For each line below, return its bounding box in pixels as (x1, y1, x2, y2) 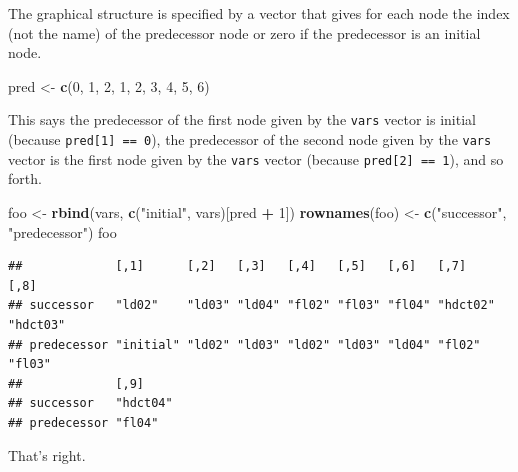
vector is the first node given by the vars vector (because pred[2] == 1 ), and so (8, 148, 504, 169)
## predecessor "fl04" (8, 415, 159, 430)
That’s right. (8, 445, 86, 466)
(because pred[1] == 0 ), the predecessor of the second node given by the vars (8, 129, 492, 150)
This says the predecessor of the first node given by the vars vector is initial (8, 109, 476, 130)
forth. (8, 168, 42, 189)
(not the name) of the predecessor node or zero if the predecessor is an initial (8, 22, 481, 43)
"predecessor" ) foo (8, 221, 117, 242)
